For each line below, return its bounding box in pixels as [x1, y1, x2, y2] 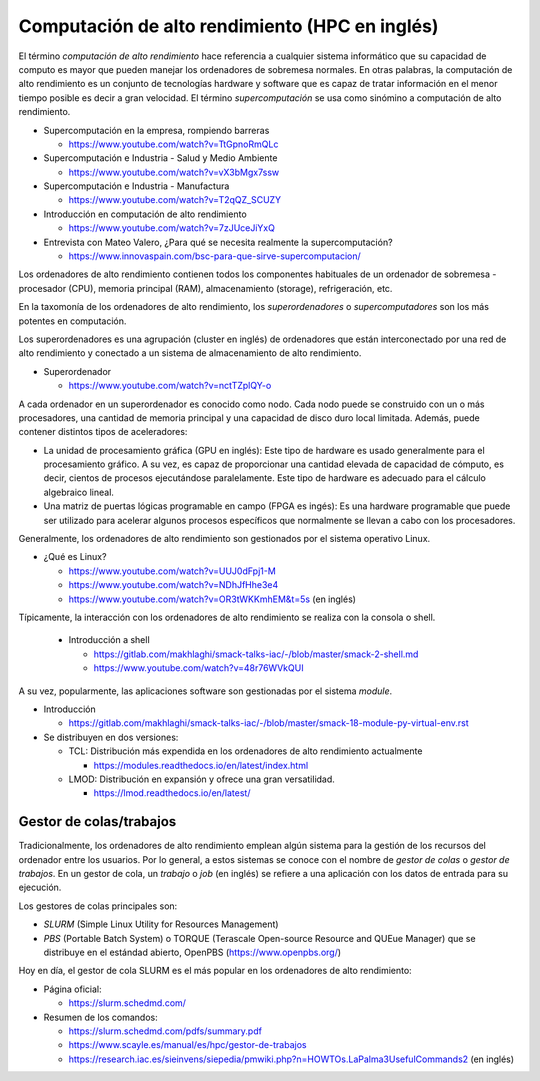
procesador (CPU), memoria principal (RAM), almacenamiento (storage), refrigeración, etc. [18, 282, 393, 294]
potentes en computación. [18, 315, 127, 327]
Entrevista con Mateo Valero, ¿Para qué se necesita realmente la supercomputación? [43, 236, 394, 248]
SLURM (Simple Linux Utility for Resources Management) [43, 918, 279, 930]
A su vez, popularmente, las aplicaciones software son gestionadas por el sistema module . [18, 685, 393, 697]
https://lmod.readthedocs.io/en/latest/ [93, 787, 251, 799]
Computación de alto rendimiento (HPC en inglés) [18, 15, 439, 37]
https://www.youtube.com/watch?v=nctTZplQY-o [68, 380, 272, 392]
